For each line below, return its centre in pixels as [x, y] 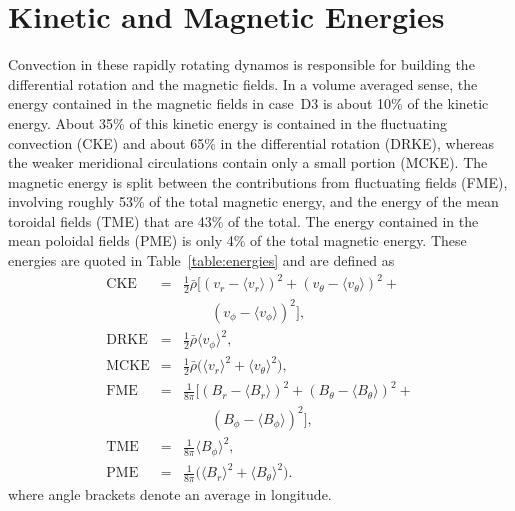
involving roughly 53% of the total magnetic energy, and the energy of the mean [253, 201]
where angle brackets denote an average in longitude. [170, 494]
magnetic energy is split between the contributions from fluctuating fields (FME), [258, 181]
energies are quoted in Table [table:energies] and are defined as [201, 260]
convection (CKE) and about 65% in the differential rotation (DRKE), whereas [251, 142]
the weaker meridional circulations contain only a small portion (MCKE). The [248, 162]
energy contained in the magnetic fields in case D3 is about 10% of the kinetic [248, 103]
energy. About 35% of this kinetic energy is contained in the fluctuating [227, 122]
